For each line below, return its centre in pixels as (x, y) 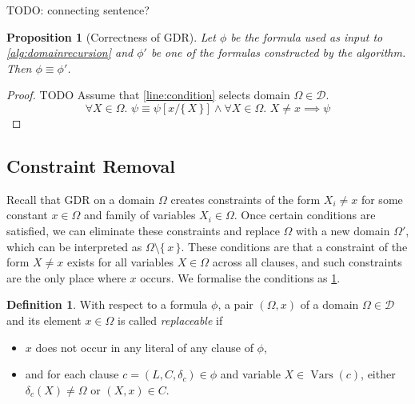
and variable (250, 374)
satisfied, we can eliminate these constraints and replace (143, 230)
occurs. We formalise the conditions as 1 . (240, 277)
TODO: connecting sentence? (78, 10)
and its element (44, 320)
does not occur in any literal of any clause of (144, 347)
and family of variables (140, 215)
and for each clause (72, 374)
